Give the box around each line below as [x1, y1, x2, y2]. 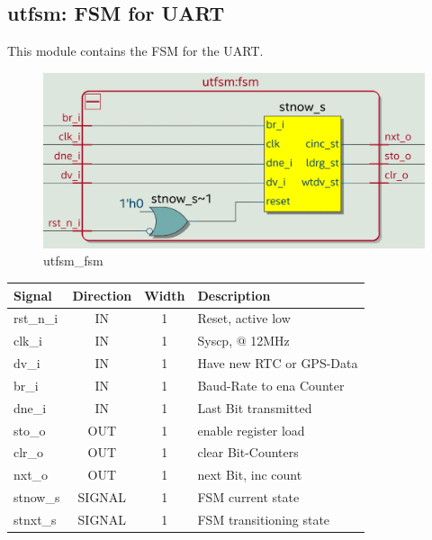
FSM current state [197, 488, 300, 507]
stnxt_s [13, 509, 57, 528]
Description [197, 285, 271, 304]
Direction [72, 285, 132, 304]
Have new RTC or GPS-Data [197, 354, 358, 373]
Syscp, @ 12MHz [197, 331, 290, 350]
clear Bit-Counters [197, 443, 299, 462]
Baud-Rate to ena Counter [197, 375, 345, 394]
